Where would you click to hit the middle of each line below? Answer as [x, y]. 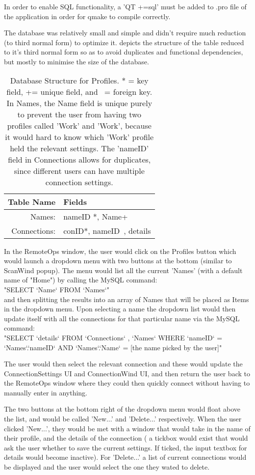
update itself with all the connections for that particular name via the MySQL [122, 318]
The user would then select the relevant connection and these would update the [123, 364]
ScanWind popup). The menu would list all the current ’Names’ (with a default [123, 270]
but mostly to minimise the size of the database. [76, 61]
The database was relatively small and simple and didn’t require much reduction [125, 33]
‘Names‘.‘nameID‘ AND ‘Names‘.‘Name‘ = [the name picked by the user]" [113, 347]
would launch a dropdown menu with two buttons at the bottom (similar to [118, 261]
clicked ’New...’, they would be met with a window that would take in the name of [127, 428]
